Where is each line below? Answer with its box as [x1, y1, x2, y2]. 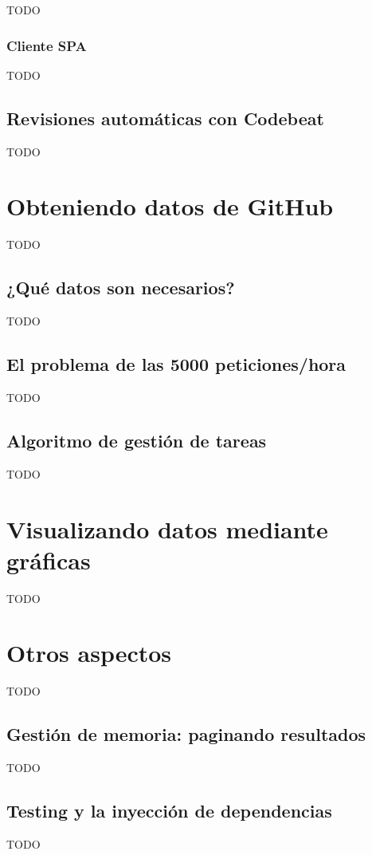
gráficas [6, 543, 91, 576]
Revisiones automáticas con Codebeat [6, 105, 324, 130]
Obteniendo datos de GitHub [6, 190, 334, 223]
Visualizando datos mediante [6, 512, 328, 545]
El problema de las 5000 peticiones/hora [6, 352, 347, 376]
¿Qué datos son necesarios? [6, 275, 235, 300]
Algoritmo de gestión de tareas [6, 427, 267, 452]
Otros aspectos [6, 636, 172, 669]
